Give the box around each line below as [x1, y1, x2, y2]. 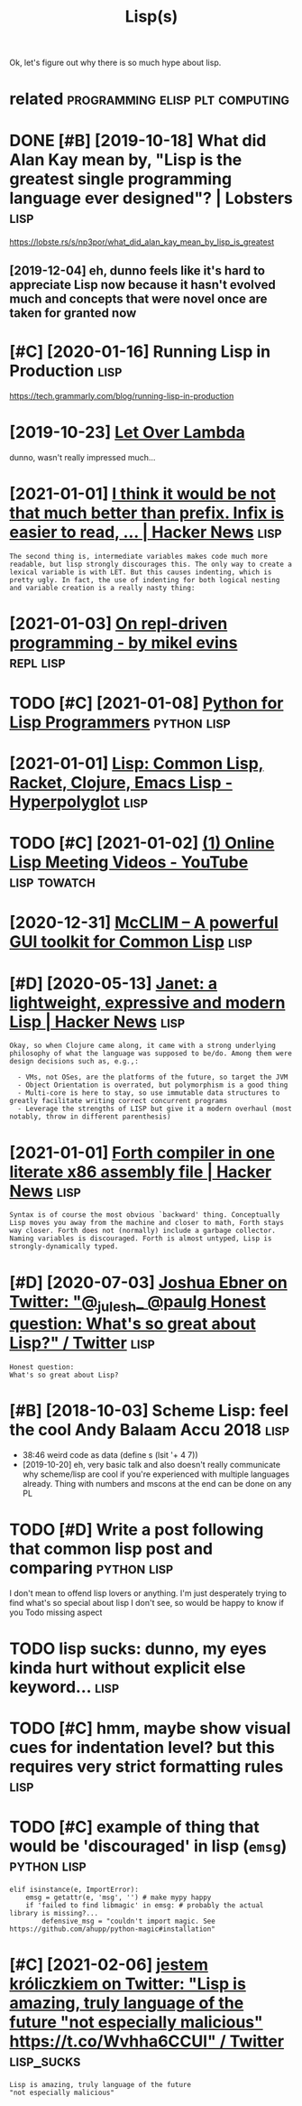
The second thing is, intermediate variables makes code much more [9, 552, 269, 561]
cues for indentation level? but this [9, 1738, 275, 1758]
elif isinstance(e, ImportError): [9, 1885, 140, 1895]
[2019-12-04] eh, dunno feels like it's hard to [9, 263, 266, 278]
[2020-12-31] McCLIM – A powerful [9, 913, 279, 933]
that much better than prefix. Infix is [9, 503, 285, 523]
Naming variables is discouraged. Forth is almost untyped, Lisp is [9, 1234, 272, 1243]
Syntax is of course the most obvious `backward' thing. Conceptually [9, 1211, 280, 1220]
